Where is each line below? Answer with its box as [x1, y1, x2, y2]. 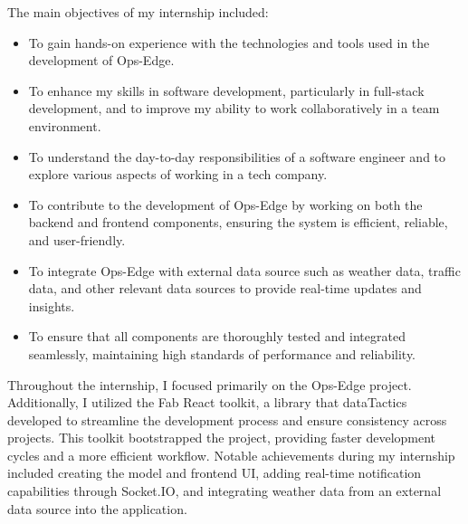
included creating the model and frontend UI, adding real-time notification [7, 463, 422, 482]
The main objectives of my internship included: [7, 3, 269, 21]
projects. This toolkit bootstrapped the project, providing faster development [7, 428, 436, 447]
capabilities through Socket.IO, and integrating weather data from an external [7, 481, 442, 500]
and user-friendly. [28, 230, 126, 249]
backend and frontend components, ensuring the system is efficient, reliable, [28, 213, 448, 232]
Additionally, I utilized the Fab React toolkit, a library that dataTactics [7, 393, 407, 412]
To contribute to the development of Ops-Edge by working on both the [28, 195, 423, 214]
